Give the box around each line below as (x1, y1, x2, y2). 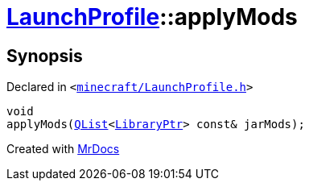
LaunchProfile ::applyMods (6, 3, 298, 31)
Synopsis (6, 45, 83, 66)
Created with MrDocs (6, 142, 120, 156)
